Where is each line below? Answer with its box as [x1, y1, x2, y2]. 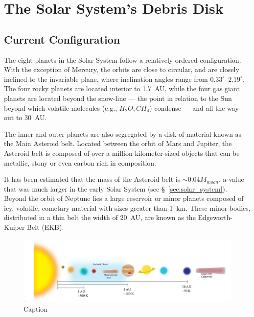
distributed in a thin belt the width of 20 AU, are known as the [4, 212, 196, 222]
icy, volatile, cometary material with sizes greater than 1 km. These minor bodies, [4, 202, 251, 213]
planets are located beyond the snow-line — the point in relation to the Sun [4, 93, 232, 103]
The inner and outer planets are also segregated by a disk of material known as [4, 128, 242, 139]
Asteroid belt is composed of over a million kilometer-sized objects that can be [4, 147, 240, 158]
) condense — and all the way [149, 102, 239, 113]
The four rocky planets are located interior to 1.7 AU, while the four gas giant [4, 83, 240, 94]
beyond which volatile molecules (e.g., [4, 102, 117, 113]
